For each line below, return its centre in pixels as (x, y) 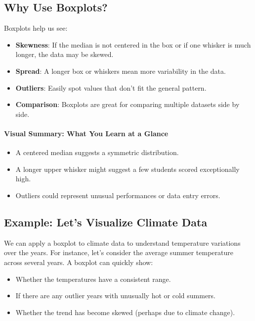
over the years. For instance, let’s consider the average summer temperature (119, 252)
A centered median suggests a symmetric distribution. (97, 152)
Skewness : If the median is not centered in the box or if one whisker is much (133, 44)
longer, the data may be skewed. (64, 54)
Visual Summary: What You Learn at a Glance (86, 133)
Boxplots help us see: (36, 28)
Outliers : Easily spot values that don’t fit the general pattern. (111, 87)
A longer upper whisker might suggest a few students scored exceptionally (127, 169)
